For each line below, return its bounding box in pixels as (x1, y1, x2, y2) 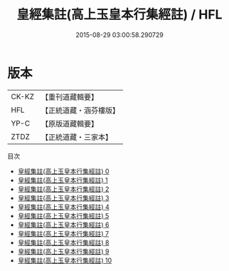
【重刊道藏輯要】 (41, 92, 98, 102)
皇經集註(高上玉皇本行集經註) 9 (17, 247, 110, 255)
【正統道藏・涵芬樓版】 (41, 105, 119, 115)
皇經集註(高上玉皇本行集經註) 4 (17, 203, 110, 211)
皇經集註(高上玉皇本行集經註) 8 (17, 238, 110, 247)
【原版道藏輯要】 (41, 118, 98, 128)
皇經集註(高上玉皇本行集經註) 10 (17, 256, 112, 265)
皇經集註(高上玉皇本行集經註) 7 (17, 229, 109, 237)
